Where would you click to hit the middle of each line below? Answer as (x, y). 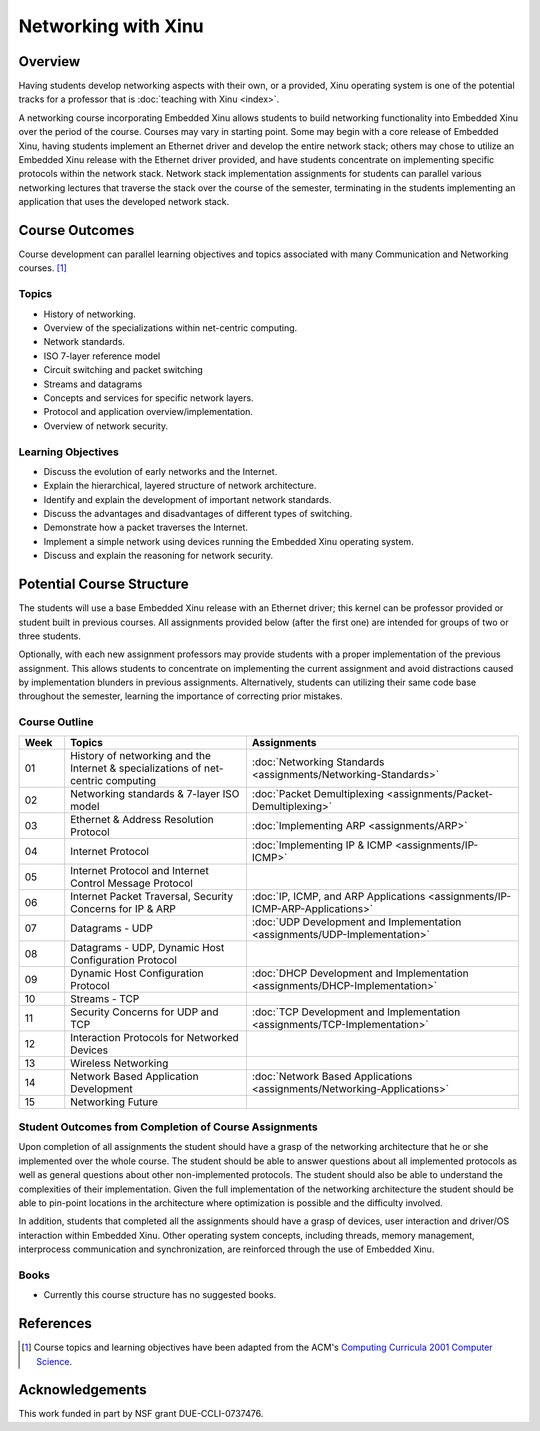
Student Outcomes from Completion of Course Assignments (168, 1127)
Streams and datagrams (93, 384)
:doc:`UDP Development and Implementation (356, 922)
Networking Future (114, 1102)
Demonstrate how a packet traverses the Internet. (146, 527)
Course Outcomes (76, 230)
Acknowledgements (82, 1390)
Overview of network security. (106, 426)
